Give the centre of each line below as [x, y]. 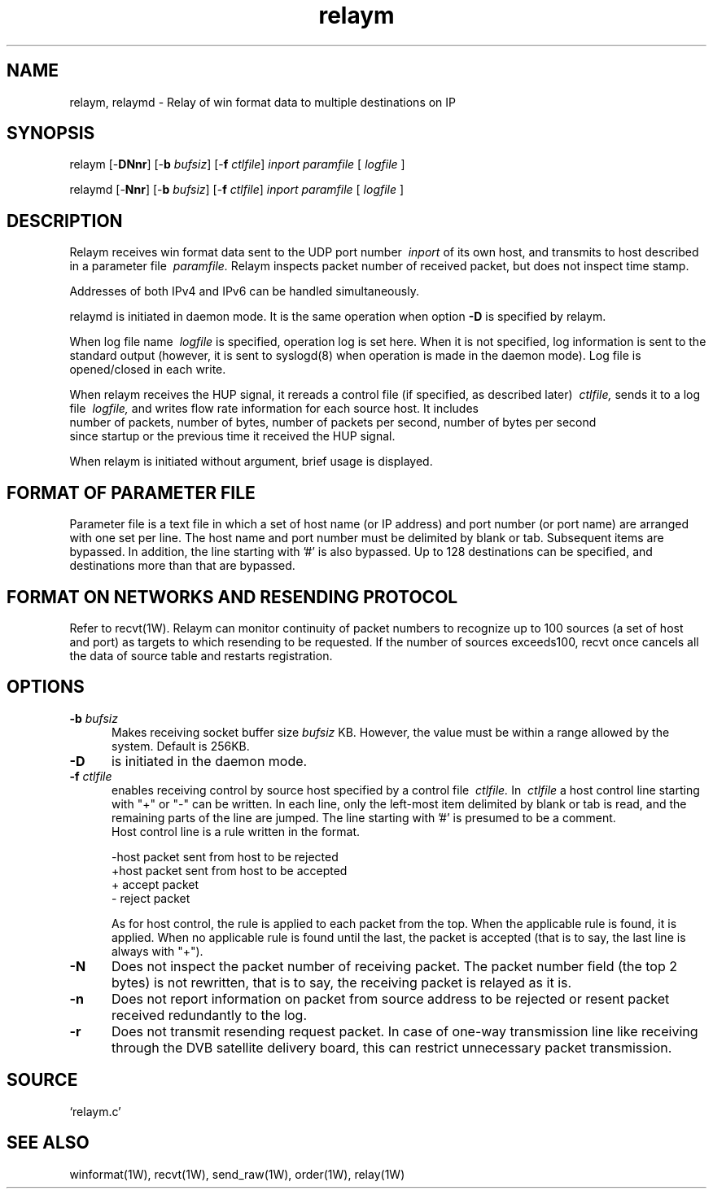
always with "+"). [157, 951]
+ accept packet [155, 884]
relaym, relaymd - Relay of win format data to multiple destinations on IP [263, 102]
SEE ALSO [48, 1143]
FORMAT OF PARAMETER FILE [131, 492]
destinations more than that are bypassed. [182, 566]
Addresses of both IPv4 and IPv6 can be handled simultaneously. [244, 291]
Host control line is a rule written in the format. [236, 831]
